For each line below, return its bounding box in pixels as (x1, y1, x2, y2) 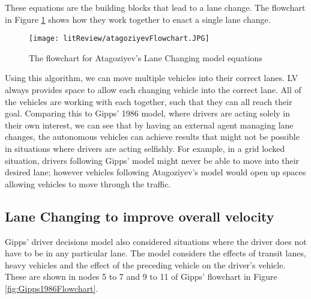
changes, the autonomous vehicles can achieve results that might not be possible (5, 130, 300, 143)
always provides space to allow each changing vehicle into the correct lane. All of (5, 83, 301, 96)
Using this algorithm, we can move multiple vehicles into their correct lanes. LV (5, 71, 298, 84)
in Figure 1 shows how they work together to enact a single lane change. (5, 13, 271, 25)
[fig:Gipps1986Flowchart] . (5, 282, 98, 294)
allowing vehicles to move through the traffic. (5, 177, 171, 190)
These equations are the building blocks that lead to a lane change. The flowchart (5, 1, 306, 13)
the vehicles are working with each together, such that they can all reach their (5, 95, 292, 107)
